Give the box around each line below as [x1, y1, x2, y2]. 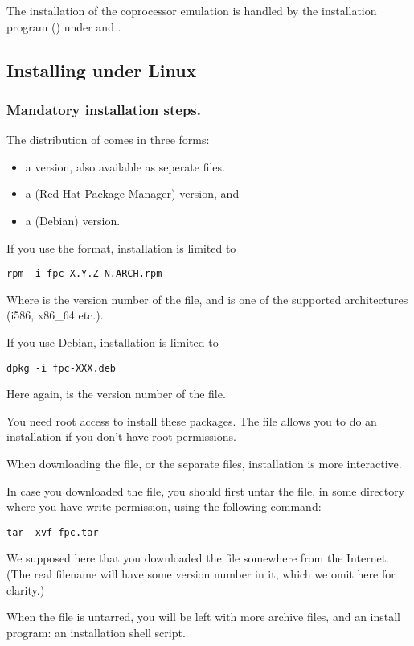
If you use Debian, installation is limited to [6, 334, 219, 350]
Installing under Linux [6, 57, 197, 82]
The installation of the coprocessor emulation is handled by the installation [6, 2, 377, 19]
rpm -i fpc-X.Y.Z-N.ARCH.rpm [6, 268, 162, 280]
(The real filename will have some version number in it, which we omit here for [6, 566, 396, 582]
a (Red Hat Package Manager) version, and [25, 185, 240, 202]
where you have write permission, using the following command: [6, 498, 322, 515]
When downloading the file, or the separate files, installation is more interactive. [6, 455, 402, 472]
